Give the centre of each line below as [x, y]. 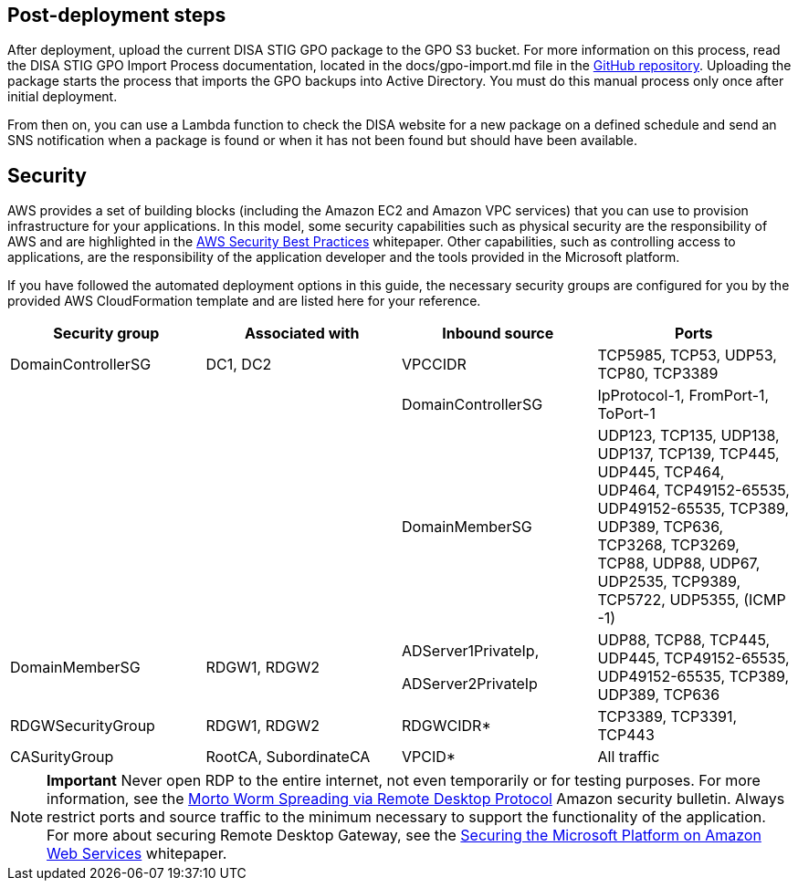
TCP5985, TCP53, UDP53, [687, 355]
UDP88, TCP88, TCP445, [684, 640]
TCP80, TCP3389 [658, 374]
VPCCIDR [434, 365]
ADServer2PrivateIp [470, 684]
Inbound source [498, 334]
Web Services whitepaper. [137, 854]
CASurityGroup [62, 757]
